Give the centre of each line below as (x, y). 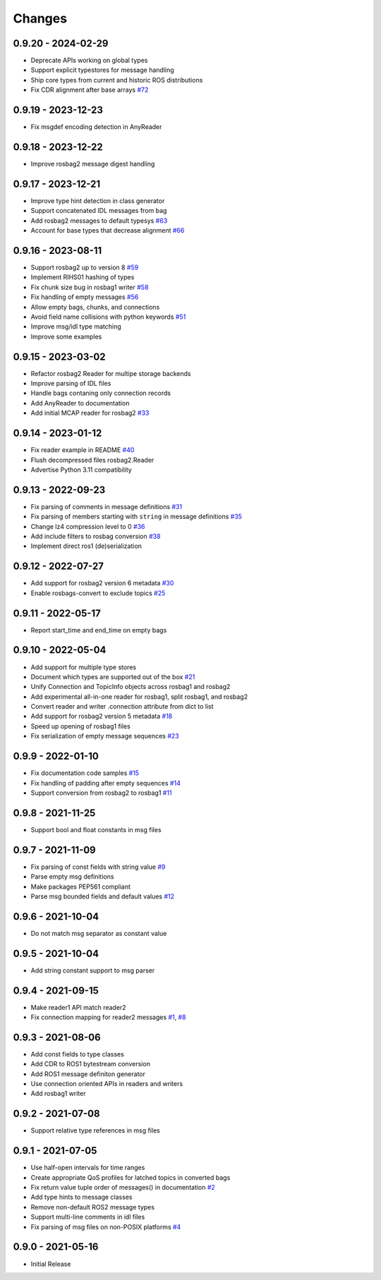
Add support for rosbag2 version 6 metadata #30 (102, 583)
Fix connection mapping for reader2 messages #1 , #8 (108, 1017)
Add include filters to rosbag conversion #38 (96, 536)
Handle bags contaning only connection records (101, 393)
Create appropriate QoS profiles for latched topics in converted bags (131, 1177)
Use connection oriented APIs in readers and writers (107, 1084)
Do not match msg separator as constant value (99, 933)
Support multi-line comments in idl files (88, 1217)
